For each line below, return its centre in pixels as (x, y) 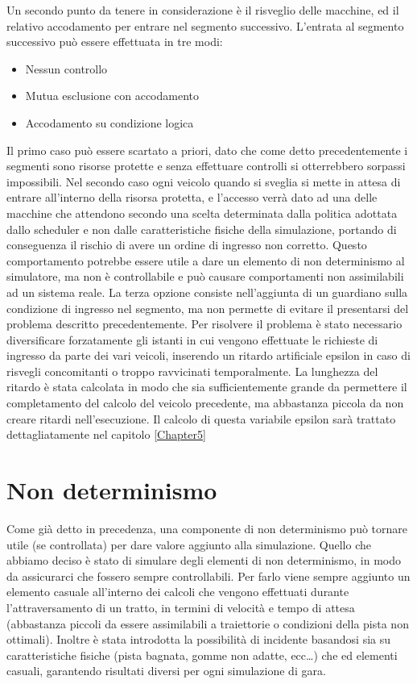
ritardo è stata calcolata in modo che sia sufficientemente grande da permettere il (207, 387)
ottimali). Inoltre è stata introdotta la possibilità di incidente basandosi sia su (199, 639)
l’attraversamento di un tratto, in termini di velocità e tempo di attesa (181, 607)
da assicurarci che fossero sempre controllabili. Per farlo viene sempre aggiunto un (208, 576)
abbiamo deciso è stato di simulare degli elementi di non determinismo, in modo (204, 560)
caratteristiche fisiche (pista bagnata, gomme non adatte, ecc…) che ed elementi (202, 655)
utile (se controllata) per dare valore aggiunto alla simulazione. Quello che (189, 544)
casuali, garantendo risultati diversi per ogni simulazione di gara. (166, 671)
